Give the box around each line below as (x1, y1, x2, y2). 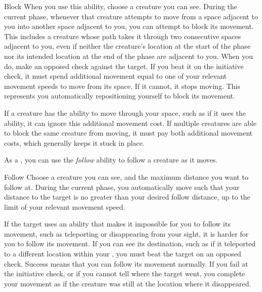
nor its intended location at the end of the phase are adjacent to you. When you (4, 50, 253, 61)
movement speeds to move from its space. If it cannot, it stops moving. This (4, 80, 241, 91)
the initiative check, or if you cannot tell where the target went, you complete (4, 268, 245, 279)
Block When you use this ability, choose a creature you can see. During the (4, 1, 238, 11)
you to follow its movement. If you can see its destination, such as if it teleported (4, 238, 256, 249)
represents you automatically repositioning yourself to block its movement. (4, 90, 235, 101)
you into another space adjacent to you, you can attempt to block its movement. (4, 21, 254, 31)
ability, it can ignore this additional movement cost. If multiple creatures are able (4, 117, 257, 128)
